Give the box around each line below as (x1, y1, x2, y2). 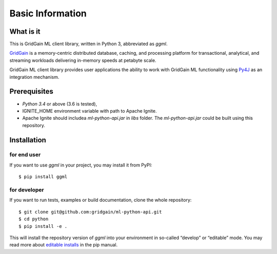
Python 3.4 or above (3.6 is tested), (22, 100, 97, 107)
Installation (9, 136, 46, 144)
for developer (9, 186, 44, 194)
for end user (9, 151, 41, 158)
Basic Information (9, 8, 87, 19)
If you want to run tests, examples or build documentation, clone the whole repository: (9, 197, 192, 203)
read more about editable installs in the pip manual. (9, 242, 118, 248)
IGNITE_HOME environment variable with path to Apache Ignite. (22, 108, 157, 114)
